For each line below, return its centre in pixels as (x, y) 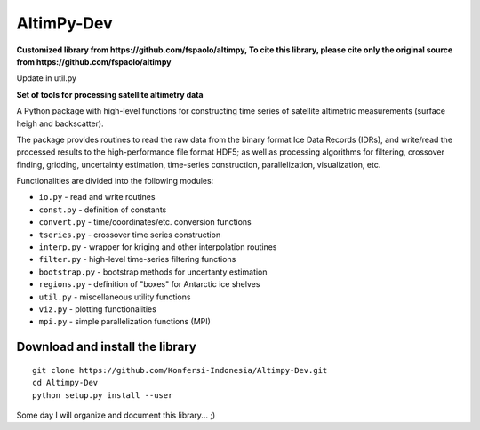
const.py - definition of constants (103, 210)
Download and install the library (107, 347)
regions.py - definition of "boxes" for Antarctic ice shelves (149, 284)
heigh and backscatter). (60, 123)
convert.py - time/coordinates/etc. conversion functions (145, 222)
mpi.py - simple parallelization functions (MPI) (124, 322)
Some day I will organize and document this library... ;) (116, 415)
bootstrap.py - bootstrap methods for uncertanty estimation (153, 272)
